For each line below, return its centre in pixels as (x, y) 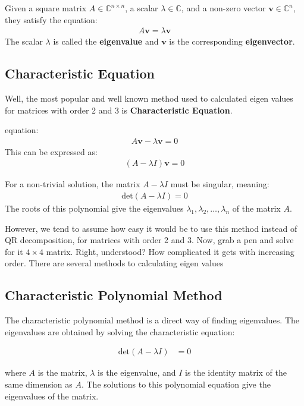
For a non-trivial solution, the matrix (73, 184)
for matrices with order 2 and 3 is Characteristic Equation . (119, 110)
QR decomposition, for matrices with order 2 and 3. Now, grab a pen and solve (149, 240)
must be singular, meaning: (220, 184)
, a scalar (142, 8)
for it (14, 251)
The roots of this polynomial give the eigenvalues (94, 208)
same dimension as (39, 384)
